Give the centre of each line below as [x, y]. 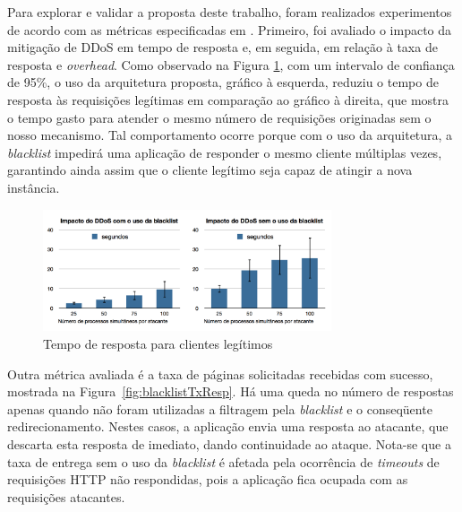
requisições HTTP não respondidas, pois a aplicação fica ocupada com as [208, 479]
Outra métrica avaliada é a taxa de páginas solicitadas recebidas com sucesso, [220, 373]
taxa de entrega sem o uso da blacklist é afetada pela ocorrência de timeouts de [223, 461]
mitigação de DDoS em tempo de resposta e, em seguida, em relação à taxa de [222, 47]
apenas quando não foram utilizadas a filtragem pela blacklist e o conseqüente [220, 408]
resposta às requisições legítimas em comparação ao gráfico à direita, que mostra [228, 99]
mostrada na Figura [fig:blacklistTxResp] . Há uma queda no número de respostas [231, 391]
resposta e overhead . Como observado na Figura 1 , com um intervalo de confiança [231, 64]
